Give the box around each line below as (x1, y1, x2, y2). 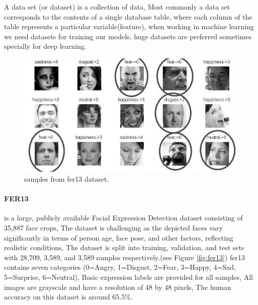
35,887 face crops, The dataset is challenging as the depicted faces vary (4, 222, 223, 233)
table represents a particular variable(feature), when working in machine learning (4, 21, 254, 32)
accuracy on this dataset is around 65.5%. (4, 291, 133, 302)
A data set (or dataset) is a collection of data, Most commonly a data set (4, 2, 230, 12)
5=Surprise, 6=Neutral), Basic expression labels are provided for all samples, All (4, 271, 253, 282)
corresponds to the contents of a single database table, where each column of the (4, 11, 252, 22)
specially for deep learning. (4, 41, 87, 51)
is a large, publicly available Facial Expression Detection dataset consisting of (4, 212, 243, 223)
